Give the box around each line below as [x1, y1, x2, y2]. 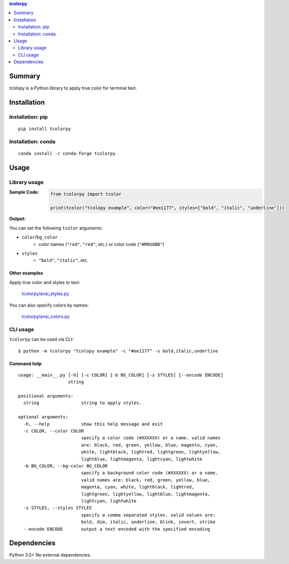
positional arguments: [18, 393, 74, 399]
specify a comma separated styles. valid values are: [81, 512, 216, 517]
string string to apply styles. [23, 400, 142, 406]
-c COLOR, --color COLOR [23, 428, 84, 434]
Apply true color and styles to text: [9, 279, 80, 285]
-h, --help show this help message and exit [23, 421, 163, 427]
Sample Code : [9, 189, 39, 195]
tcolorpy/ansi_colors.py [21, 313, 70, 319]
